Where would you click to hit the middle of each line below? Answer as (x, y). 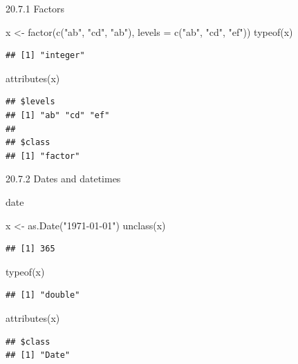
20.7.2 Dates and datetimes (63, 179)
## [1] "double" (43, 295)
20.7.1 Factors (35, 8)
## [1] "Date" (38, 355)
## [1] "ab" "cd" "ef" (58, 115)
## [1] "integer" (45, 56)
